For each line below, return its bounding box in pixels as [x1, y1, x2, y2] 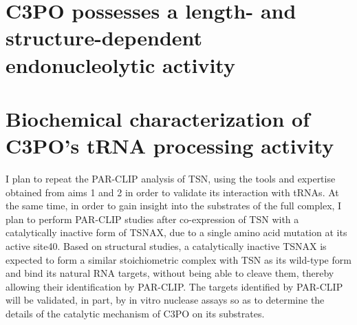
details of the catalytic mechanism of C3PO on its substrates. [6, 306, 265, 320]
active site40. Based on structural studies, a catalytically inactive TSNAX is [6, 239, 327, 253]
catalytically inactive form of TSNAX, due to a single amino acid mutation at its [6, 225, 347, 240]
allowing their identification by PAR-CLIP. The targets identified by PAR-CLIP [6, 279, 343, 293]
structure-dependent [6, 23, 203, 52]
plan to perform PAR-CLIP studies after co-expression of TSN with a [6, 211, 299, 226]
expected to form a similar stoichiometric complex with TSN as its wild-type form [6, 252, 351, 266]
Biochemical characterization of [6, 104, 310, 132]
